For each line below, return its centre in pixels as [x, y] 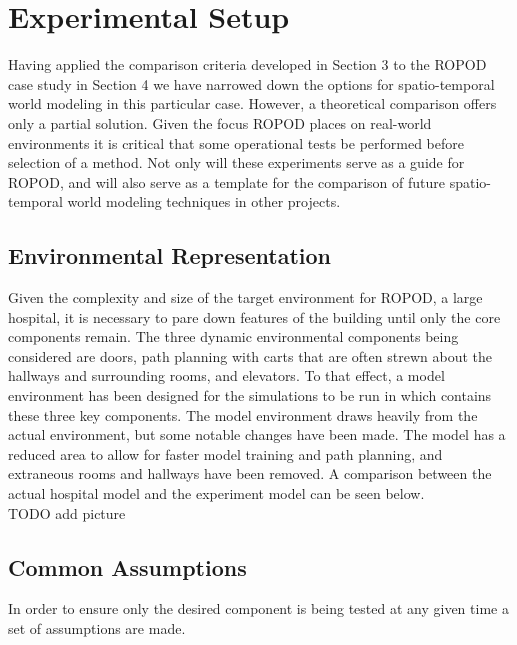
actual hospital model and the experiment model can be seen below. [216, 493]
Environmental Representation [169, 255]
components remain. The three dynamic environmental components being [233, 336]
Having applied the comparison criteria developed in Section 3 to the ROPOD [247, 64]
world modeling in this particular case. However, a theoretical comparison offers [252, 103]
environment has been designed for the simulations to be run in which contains [250, 395]
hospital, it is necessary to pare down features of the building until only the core [254, 316]
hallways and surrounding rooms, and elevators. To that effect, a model [226, 375]
